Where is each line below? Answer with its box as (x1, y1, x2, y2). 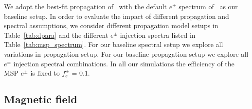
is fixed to (30, 68, 60, 78)
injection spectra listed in (120, 30, 196, 40)
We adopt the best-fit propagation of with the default (4, 1, 167, 11)
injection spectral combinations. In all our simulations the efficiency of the (13, 58, 234, 68)
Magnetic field (4, 92, 77, 107)
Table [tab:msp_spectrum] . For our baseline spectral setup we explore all (4, 39, 223, 49)
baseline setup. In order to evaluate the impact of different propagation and (4, 11, 229, 21)
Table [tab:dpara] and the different (4, 30, 108, 40)
